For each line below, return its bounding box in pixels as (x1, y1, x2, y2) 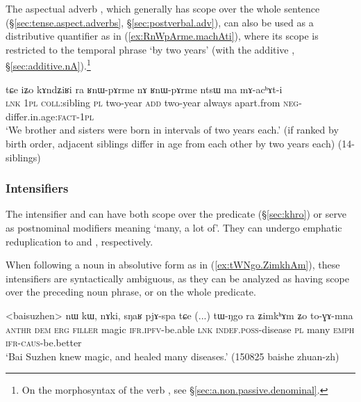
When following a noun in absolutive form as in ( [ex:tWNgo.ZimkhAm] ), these (6, 257, 340, 272)
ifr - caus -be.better (6, 335, 82, 350)
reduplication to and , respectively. (6, 234, 153, 248)
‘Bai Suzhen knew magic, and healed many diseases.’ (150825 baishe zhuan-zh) (6, 348, 339, 363)
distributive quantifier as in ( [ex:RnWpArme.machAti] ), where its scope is (6, 29, 319, 43)
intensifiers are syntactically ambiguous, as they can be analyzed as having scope (6, 271, 349, 285)
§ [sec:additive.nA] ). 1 (6, 56, 91, 73)
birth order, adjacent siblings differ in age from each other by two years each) (6, 136, 335, 150)
